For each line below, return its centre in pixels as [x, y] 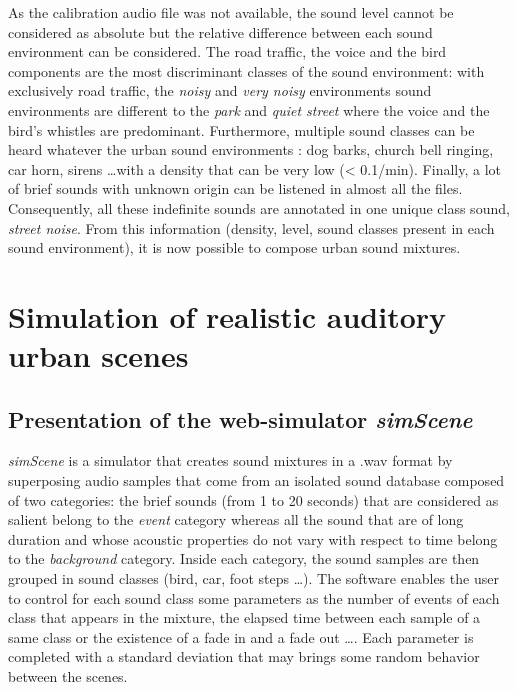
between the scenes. [68, 676]
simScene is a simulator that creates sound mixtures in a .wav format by [230, 460]
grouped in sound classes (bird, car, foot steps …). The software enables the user [253, 578]
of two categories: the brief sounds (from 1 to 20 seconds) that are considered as [253, 499]
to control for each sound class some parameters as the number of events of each [254, 597]
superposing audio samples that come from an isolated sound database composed [256, 480]
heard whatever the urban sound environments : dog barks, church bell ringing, [251, 149]
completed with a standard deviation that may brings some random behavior [244, 656]
